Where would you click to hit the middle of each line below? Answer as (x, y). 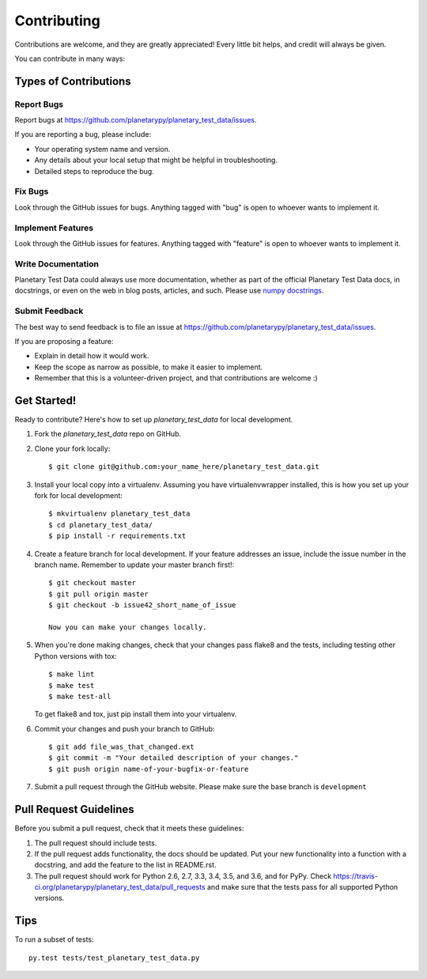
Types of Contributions (73, 81)
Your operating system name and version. (102, 149)
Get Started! (45, 401)
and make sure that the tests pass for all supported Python (302, 887)
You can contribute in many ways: (70, 59)
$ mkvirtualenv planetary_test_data (119, 514)
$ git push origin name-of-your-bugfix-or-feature (149, 769)
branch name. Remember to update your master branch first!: (134, 565)
